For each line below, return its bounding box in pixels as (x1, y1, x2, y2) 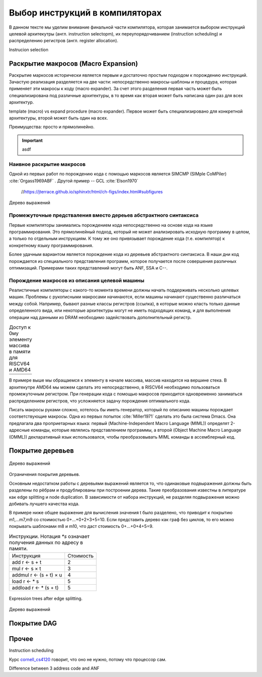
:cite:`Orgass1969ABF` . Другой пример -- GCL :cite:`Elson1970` (9, 178, 138, 184)
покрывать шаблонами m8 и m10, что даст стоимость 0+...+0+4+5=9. (9, 524, 154, 529)
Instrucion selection (9, 47, 49, 52)
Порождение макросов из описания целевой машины (9, 277, 145, 284)
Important (22, 137, 43, 143)
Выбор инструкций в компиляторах (9, 7, 162, 18)
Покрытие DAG (9, 619, 57, 627)
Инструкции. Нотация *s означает (9, 533, 90, 540)
